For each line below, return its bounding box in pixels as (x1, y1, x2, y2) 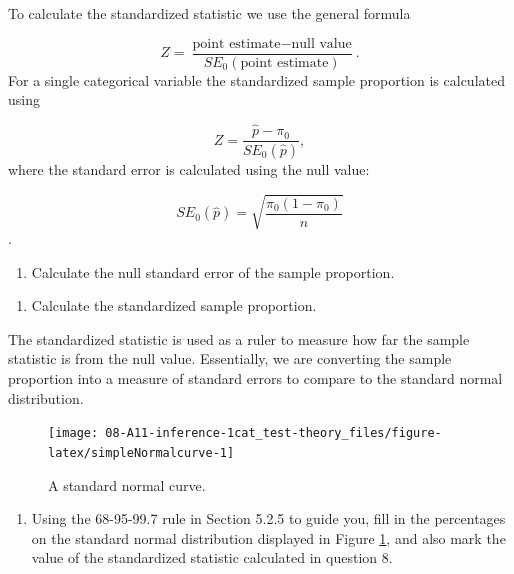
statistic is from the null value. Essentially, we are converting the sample (8, 348, 452, 369)
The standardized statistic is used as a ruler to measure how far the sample (8, 328, 470, 349)
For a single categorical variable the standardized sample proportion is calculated (8, 69, 505, 90)
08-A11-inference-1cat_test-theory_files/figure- (105, 426, 442, 441)
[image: (48, 426, 99, 441)
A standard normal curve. (48, 474, 206, 495)
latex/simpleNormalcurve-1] (48, 445, 235, 460)
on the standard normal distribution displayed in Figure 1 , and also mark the (31, 527, 506, 548)
